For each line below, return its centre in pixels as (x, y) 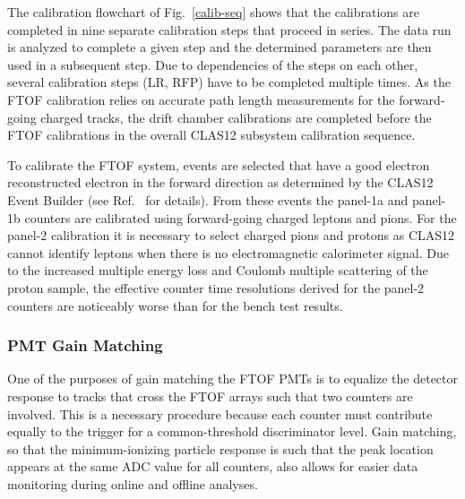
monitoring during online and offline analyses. (133, 483)
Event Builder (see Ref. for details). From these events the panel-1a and (208, 199)
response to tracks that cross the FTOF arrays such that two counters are (210, 396)
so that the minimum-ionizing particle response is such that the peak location (220, 448)
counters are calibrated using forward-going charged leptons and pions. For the (241, 217)
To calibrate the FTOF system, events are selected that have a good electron (219, 164)
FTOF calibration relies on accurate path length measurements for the (201, 99)
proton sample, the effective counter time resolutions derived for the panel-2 (216, 287)
